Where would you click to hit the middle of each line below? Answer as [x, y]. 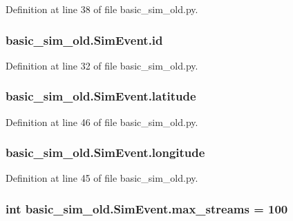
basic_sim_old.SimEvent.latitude [101, 96]
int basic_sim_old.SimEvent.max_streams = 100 [147, 208]
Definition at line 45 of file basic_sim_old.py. [102, 178]
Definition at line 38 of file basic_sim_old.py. [102, 9]
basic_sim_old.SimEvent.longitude [105, 152]
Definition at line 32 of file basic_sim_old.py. [102, 65]
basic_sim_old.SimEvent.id [84, 40]
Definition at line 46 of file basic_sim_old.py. [102, 122]
